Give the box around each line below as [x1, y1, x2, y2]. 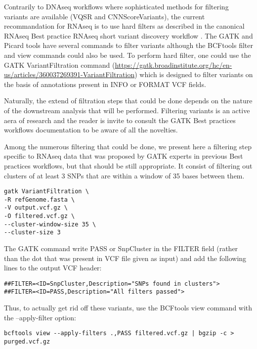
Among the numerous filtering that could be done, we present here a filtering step [4, 141, 252, 151]
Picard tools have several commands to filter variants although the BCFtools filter [4, 40, 253, 50]
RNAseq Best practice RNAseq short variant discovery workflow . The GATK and [4, 30, 253, 41]
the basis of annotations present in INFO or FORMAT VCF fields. [4, 79, 206, 89]
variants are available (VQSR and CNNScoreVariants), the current [4, 11, 205, 21]
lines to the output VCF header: [4, 262, 102, 273]
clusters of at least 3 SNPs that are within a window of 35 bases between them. [4, 170, 245, 180]
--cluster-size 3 [4, 229, 61, 236]
